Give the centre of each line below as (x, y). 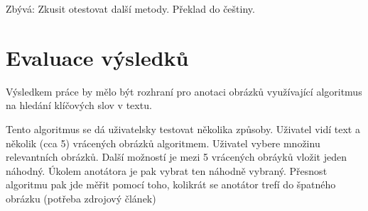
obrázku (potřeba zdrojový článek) (81, 198)
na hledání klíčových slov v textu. (79, 105)
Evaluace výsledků (97, 57)
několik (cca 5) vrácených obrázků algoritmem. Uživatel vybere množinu (163, 143)
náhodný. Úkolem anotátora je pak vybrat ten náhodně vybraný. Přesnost (167, 170)
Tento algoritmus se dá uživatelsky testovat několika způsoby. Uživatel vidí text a (183, 129)
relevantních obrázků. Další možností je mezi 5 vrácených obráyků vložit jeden (176, 157)
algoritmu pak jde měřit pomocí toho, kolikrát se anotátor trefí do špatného (171, 184)
